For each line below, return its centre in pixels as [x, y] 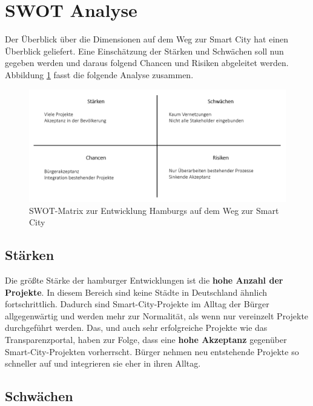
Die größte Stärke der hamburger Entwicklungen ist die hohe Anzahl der [144, 280]
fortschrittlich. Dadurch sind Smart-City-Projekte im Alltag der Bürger [137, 304]
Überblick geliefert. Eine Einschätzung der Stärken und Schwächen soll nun [144, 51]
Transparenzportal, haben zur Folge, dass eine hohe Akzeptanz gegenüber [146, 339]
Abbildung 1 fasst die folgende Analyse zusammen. [99, 74]
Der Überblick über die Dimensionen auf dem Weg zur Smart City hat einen [147, 39]
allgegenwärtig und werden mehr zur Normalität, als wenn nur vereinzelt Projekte [157, 315]
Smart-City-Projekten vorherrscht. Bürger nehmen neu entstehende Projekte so [152, 351]
